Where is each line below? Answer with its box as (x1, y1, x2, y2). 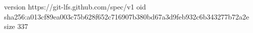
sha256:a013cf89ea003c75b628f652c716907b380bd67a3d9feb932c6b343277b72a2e (4, 11, 249, 21)
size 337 (4, 21, 28, 31)
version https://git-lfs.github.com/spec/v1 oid (4, 1, 146, 11)
